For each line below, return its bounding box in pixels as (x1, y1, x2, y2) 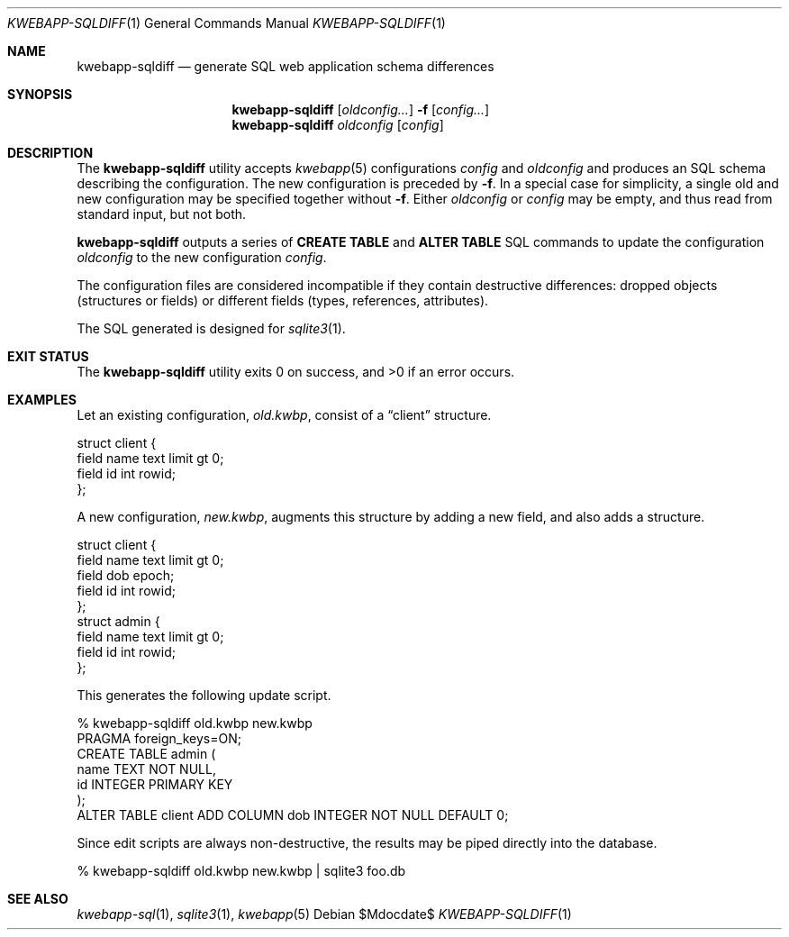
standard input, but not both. (77, 206, 247, 222)
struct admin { (77, 614, 160, 629)
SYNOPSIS (7, 86, 73, 102)
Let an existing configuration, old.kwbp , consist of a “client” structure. (77, 407, 492, 423)
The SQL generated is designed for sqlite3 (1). (77, 321, 346, 336)
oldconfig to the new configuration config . (77, 250, 327, 265)
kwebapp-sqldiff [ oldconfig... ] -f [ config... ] (231, 102, 490, 117)
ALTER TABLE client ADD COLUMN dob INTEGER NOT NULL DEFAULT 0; (77, 807, 509, 823)
